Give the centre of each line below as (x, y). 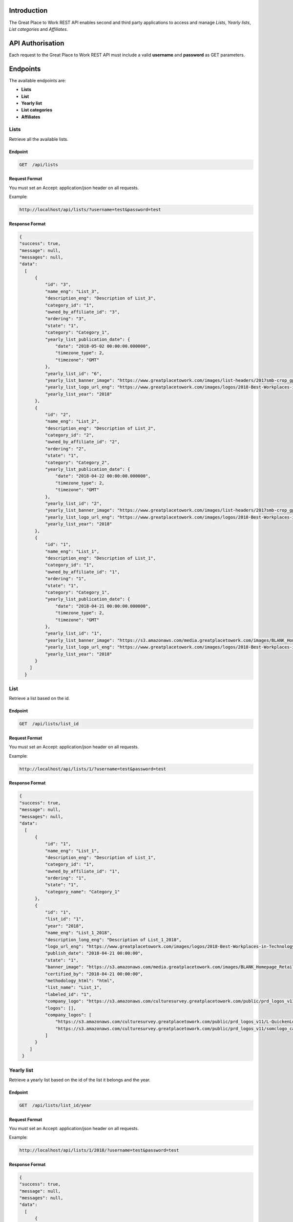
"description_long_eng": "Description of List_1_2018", (113, 939)
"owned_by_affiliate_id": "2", (82, 442)
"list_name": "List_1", (73, 988)
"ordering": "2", (65, 449)
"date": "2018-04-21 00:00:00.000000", (103, 606)
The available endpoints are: (37, 80)
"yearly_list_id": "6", (73, 373)
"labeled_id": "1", (68, 994)
